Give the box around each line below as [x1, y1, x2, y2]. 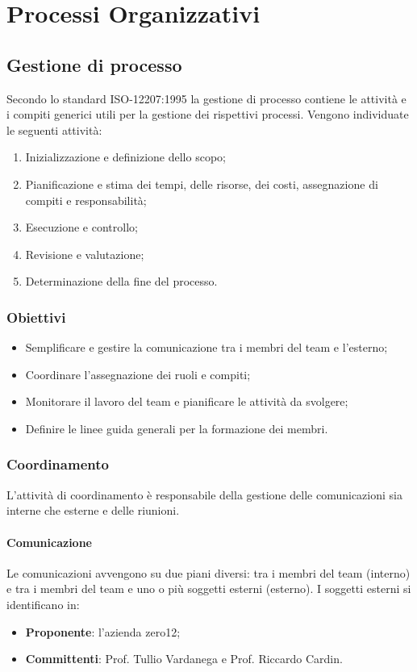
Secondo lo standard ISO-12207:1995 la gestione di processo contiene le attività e [6, 90, 407, 106]
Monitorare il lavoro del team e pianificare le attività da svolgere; [25, 393, 348, 410]
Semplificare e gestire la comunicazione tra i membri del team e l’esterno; [25, 339, 388, 356]
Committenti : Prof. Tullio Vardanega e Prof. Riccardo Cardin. [25, 650, 343, 667]
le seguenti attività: [6, 121, 102, 138]
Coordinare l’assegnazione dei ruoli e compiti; [25, 365, 251, 382]
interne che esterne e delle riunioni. [6, 502, 180, 519]
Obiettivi [6, 307, 66, 327]
